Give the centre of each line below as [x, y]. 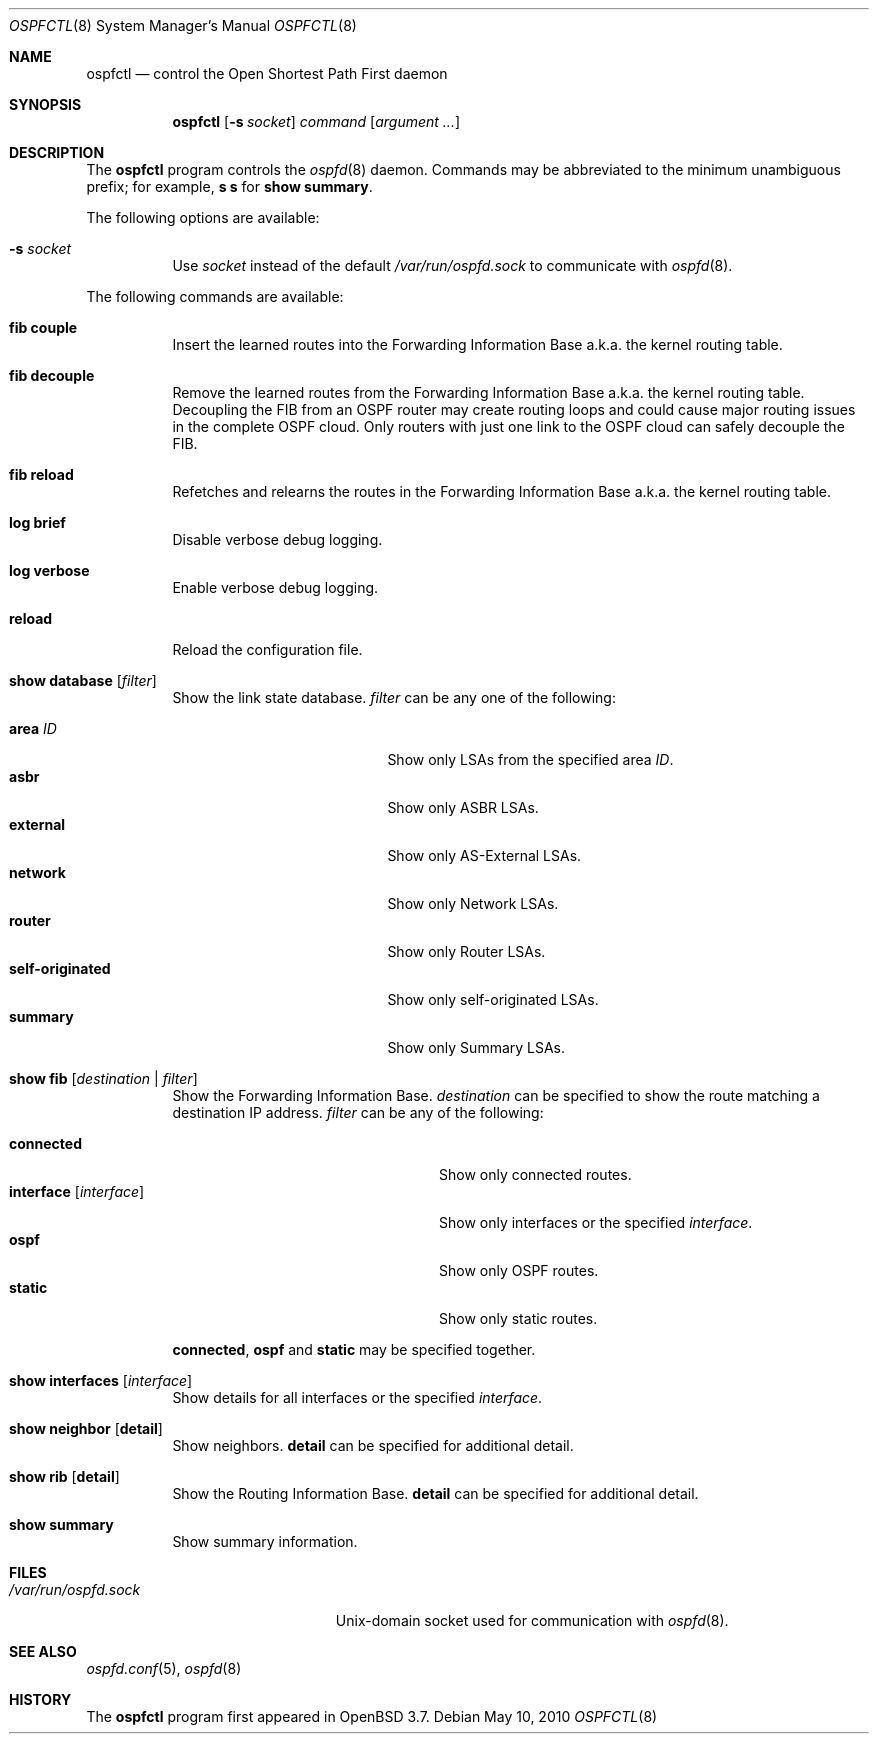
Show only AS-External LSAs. [484, 855]
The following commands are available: [215, 296]
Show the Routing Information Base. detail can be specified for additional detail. [435, 1493]
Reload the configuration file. [267, 649]
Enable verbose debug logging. [275, 587]
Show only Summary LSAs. [476, 1047]
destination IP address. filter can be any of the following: [358, 1112]
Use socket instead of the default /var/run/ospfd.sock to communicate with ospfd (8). [452, 265]
